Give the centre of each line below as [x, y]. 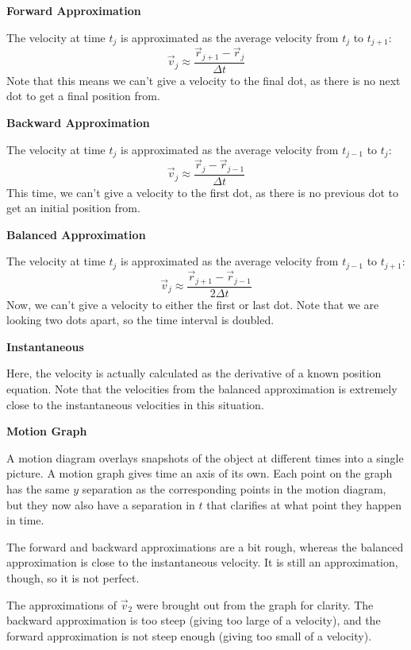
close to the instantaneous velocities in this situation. [135, 404]
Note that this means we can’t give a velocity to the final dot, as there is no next [204, 80]
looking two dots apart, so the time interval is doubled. [140, 320]
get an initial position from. [73, 208]
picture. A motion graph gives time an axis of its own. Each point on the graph [200, 473]
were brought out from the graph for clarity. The [255, 604]
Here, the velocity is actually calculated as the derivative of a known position [194, 373]
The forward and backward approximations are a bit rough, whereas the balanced [205, 546]
